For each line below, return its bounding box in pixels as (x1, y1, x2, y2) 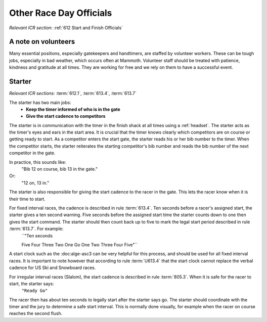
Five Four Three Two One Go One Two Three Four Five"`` (21, 241, 138, 247)
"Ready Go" (21, 288, 48, 294)
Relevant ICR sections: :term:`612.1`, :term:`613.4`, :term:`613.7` (9, 91, 137, 96)
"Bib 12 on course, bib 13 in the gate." (21, 166, 98, 172)
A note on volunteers (9, 38, 75, 46)
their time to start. (9, 196, 45, 202)
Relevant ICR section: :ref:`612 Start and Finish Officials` (9, 25, 123, 31)
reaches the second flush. (9, 311, 63, 317)
